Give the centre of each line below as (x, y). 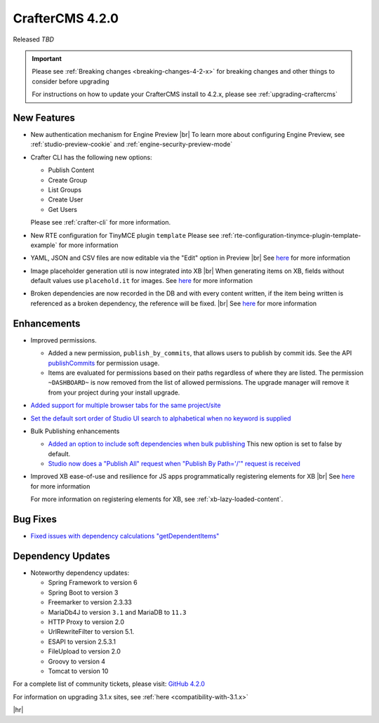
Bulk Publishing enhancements (75, 431)
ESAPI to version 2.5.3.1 (82, 642)
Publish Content (71, 170)
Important (47, 58)
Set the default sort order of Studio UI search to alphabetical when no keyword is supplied (161, 418)
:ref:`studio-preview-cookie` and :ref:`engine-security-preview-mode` (132, 145)
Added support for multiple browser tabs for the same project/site (126, 405)
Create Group (68, 180)
